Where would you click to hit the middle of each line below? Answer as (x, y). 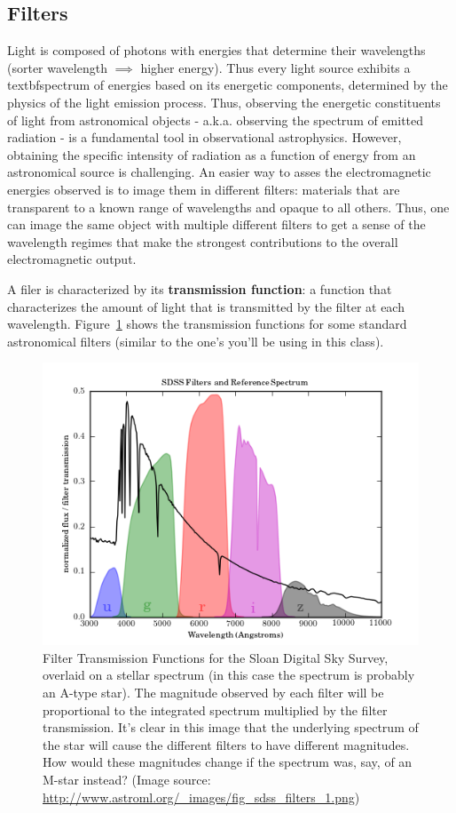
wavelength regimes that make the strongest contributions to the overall (203, 241)
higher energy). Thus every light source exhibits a (275, 67)
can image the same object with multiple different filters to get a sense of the (216, 224)
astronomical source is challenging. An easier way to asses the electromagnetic (219, 172)
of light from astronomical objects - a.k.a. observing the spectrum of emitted (216, 120)
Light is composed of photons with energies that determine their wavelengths (216, 50)
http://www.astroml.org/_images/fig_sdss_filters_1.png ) (201, 797)
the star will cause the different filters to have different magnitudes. (226, 744)
